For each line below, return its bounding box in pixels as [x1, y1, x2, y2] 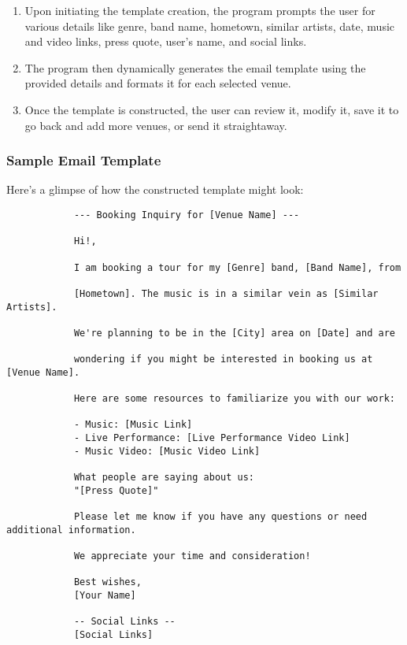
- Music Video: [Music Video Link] [73, 445, 261, 457]
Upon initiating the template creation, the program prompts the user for [24, 2, 376, 18]
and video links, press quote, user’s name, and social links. [24, 33, 307, 50]
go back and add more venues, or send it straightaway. [24, 117, 287, 133]
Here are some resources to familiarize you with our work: [73, 393, 395, 405]
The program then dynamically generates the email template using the [24, 59, 366, 76]
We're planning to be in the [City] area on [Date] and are [73, 327, 395, 339]
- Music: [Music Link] [73, 419, 193, 431]
